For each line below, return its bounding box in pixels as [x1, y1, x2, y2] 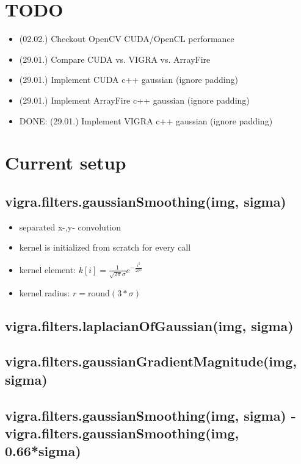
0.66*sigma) [5, 441, 81, 460]
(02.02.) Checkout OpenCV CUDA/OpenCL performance [19, 32, 234, 45]
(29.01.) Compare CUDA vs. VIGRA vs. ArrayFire [19, 52, 211, 65]
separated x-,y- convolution [19, 220, 121, 233]
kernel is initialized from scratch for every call [19, 241, 191, 254]
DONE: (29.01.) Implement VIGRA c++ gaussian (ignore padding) [19, 114, 273, 127]
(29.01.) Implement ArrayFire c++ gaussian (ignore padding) [19, 93, 250, 106]
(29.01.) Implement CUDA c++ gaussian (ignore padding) [19, 73, 238, 86]
